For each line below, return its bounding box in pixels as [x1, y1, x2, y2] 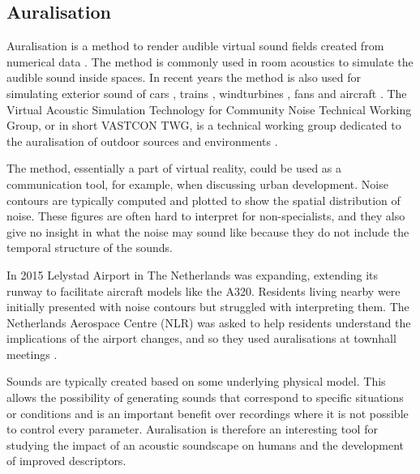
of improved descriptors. [6, 452, 126, 469]
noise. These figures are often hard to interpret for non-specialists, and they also [6, 207, 405, 224]
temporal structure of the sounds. [6, 239, 173, 256]
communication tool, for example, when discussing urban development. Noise [6, 175, 388, 192]
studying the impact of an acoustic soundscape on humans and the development [6, 436, 404, 453]
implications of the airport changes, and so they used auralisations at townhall [6, 330, 396, 347]
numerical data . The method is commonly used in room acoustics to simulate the [6, 53, 414, 70]
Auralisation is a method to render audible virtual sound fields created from [6, 37, 384, 54]
